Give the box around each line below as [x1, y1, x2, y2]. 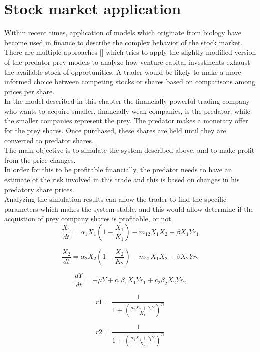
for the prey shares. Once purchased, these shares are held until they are [4, 125, 226, 136]
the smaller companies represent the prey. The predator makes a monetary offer [4, 115, 248, 126]
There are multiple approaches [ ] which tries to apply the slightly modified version [4, 47, 256, 57]
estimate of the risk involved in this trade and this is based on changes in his [4, 174, 240, 185]
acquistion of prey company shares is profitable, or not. [4, 213, 173, 224]
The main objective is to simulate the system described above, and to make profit [4, 145, 255, 155]
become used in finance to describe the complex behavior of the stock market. [4, 37, 243, 47]
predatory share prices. [4, 184, 74, 194]
